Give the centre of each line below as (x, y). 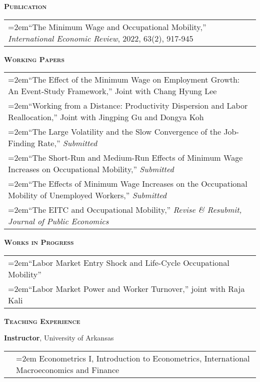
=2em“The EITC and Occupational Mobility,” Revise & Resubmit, (125, 210)
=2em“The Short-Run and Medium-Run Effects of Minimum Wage (125, 158)
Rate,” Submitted (67, 143)
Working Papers (34, 59)
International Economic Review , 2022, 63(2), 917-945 (101, 38)
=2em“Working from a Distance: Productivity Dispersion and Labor (128, 106)
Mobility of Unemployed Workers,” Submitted (87, 195)
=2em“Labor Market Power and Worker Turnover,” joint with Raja (126, 288)
